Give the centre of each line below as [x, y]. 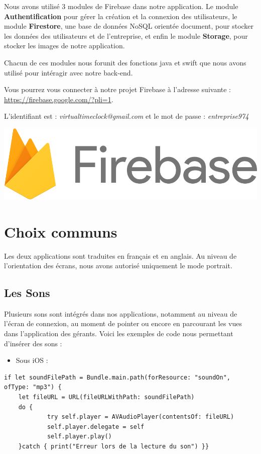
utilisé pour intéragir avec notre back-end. [69, 72]
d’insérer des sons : [33, 343]
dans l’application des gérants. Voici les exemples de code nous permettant [119, 333]
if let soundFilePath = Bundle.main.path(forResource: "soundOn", [117, 377]
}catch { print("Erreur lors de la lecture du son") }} [114, 447]
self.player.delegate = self [96, 427]
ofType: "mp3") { [33, 387]
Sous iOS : [32, 360]
